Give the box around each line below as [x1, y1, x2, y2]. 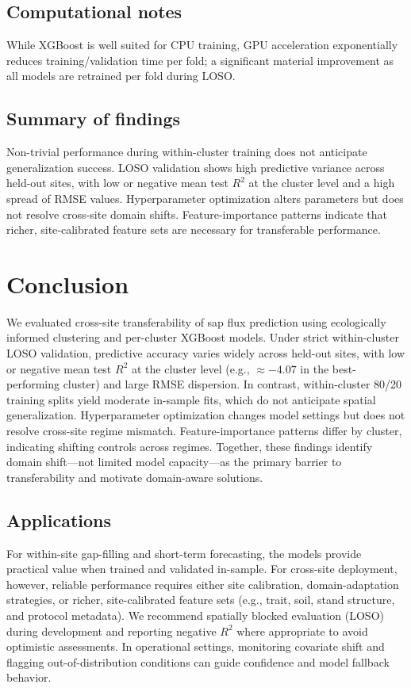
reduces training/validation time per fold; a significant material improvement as [6, 52, 394, 68]
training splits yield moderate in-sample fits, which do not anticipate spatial [6, 391, 376, 407]
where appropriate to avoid [236, 622, 368, 639]
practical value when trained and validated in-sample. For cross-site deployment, [6, 560, 398, 577]
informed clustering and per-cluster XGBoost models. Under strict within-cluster [6, 329, 399, 346]
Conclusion [6, 267, 129, 300]
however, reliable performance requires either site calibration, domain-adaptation [6, 575, 399, 592]
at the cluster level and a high [248, 174, 395, 191]
